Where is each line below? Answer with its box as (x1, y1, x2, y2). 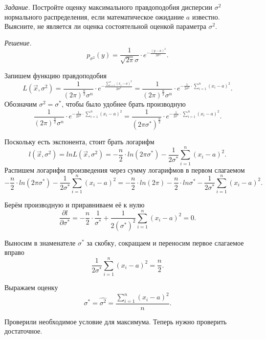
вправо (4, 247, 24, 257)
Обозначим (4, 99, 37, 109)
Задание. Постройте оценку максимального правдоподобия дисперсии (4, 2, 212, 12)
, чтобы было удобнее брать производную (62, 99, 186, 109)
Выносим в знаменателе (4, 237, 76, 248)
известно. (192, 11, 220, 22)
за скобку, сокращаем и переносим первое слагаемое (87, 237, 244, 248)
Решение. (4, 37, 32, 47)
